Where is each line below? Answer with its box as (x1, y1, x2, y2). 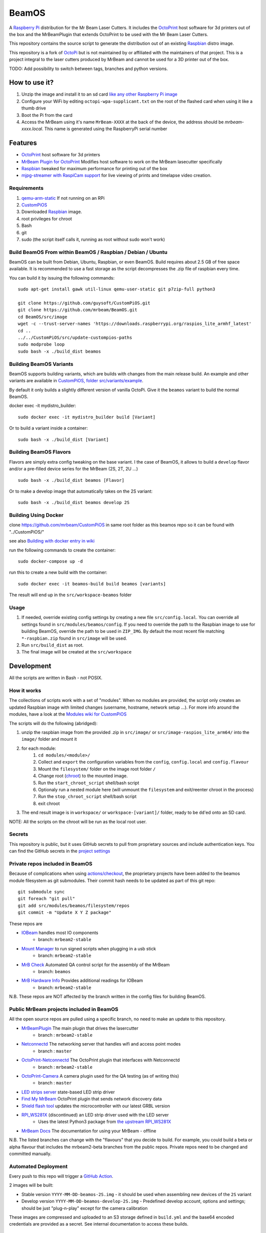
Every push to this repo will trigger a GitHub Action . (9, 1173, 113, 1179)
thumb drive (21, 105, 46, 111)
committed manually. (9, 1151, 52, 1157)
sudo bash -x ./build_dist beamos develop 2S (18, 500, 130, 506)
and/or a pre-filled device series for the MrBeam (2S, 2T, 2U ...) (9, 466, 138, 472)
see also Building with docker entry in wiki (9, 538, 95, 544)
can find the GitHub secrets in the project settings (9, 848, 110, 854)
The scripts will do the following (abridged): (9, 720, 98, 726)
